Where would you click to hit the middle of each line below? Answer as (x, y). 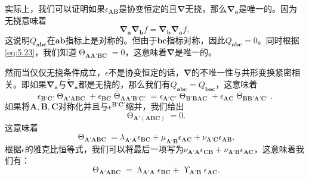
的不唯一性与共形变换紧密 (242, 72)
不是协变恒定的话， (146, 72)
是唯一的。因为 (268, 8)
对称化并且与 (83, 106)
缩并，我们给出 (155, 106)
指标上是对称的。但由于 (111, 40)
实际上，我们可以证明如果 (55, 8)
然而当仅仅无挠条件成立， (55, 72)
